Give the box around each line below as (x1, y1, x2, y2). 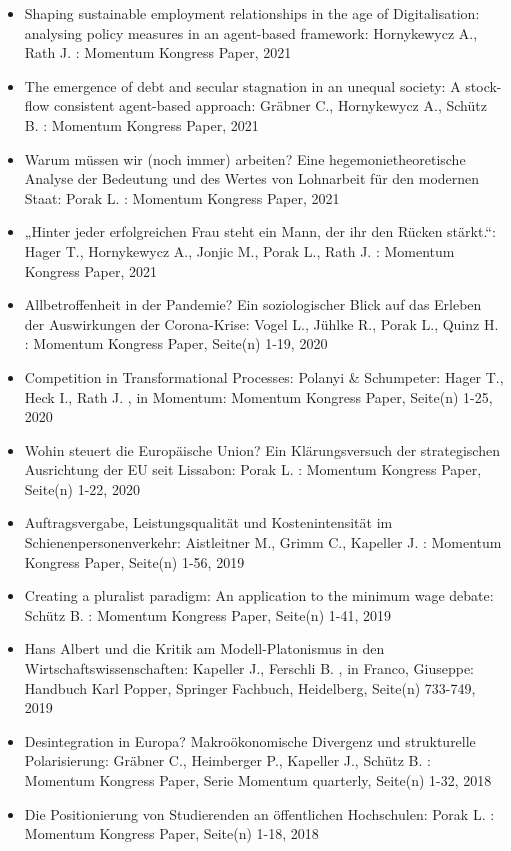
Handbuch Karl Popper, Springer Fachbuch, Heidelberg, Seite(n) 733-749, (24, 677, 476, 698)
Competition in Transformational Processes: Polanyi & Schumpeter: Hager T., (24, 366, 504, 387)
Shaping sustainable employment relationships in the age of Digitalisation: (24, 3, 480, 23)
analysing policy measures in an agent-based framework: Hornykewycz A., (24, 22, 478, 43)
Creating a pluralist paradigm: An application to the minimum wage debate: (24, 585, 494, 606)
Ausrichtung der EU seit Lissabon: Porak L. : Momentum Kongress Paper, (24, 459, 482, 480)
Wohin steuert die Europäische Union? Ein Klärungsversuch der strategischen (24, 439, 500, 460)
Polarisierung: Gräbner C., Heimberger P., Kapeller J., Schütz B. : (24, 750, 431, 771)
